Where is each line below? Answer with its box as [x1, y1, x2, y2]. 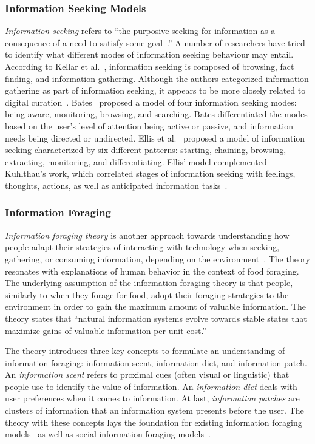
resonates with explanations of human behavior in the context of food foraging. [5, 264, 299, 277]
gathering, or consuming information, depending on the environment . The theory [5, 252, 310, 265]
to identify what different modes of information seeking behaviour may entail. [5, 48, 294, 61]
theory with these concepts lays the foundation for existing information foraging [5, 415, 302, 428]
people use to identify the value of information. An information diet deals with [5, 380, 297, 392]
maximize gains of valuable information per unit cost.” [5, 324, 206, 336]
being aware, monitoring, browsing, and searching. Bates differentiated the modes [5, 108, 308, 120]
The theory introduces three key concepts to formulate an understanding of [5, 344, 285, 357]
